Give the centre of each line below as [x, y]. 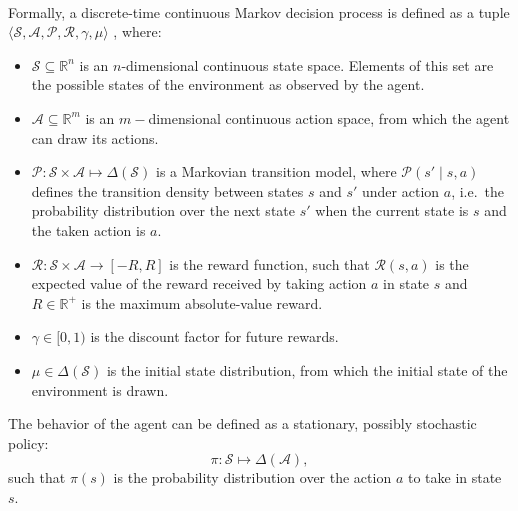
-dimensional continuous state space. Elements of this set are [307, 64]
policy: [28, 442]
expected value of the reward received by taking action [199, 283]
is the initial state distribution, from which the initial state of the [307, 369]
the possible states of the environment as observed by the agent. [228, 84]
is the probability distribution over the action [252, 477]
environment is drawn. [100, 389]
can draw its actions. [95, 137]
